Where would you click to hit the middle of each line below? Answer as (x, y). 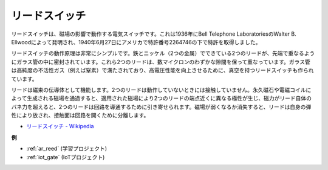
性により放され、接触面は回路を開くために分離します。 (80, 116)
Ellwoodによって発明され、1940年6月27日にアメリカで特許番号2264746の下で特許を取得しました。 (136, 42)
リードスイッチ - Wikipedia (60, 126)
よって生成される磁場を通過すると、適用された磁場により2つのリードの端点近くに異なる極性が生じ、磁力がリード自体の (162, 98)
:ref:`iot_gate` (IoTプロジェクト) (66, 157)
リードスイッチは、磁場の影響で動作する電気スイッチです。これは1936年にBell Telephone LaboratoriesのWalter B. (154, 34)
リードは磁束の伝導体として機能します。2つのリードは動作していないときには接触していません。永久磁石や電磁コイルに (161, 90)
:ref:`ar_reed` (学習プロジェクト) (67, 149)
